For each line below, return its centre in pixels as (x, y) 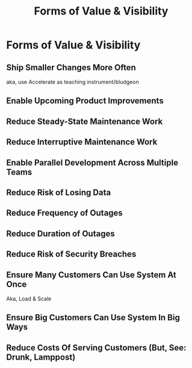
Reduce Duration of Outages (61, 234)
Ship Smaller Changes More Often (71, 67)
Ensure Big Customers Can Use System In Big (93, 318)
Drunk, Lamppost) (41, 357)
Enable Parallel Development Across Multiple (92, 162)
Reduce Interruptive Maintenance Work (82, 142)
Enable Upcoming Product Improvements (85, 101)
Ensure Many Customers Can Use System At (91, 275)
